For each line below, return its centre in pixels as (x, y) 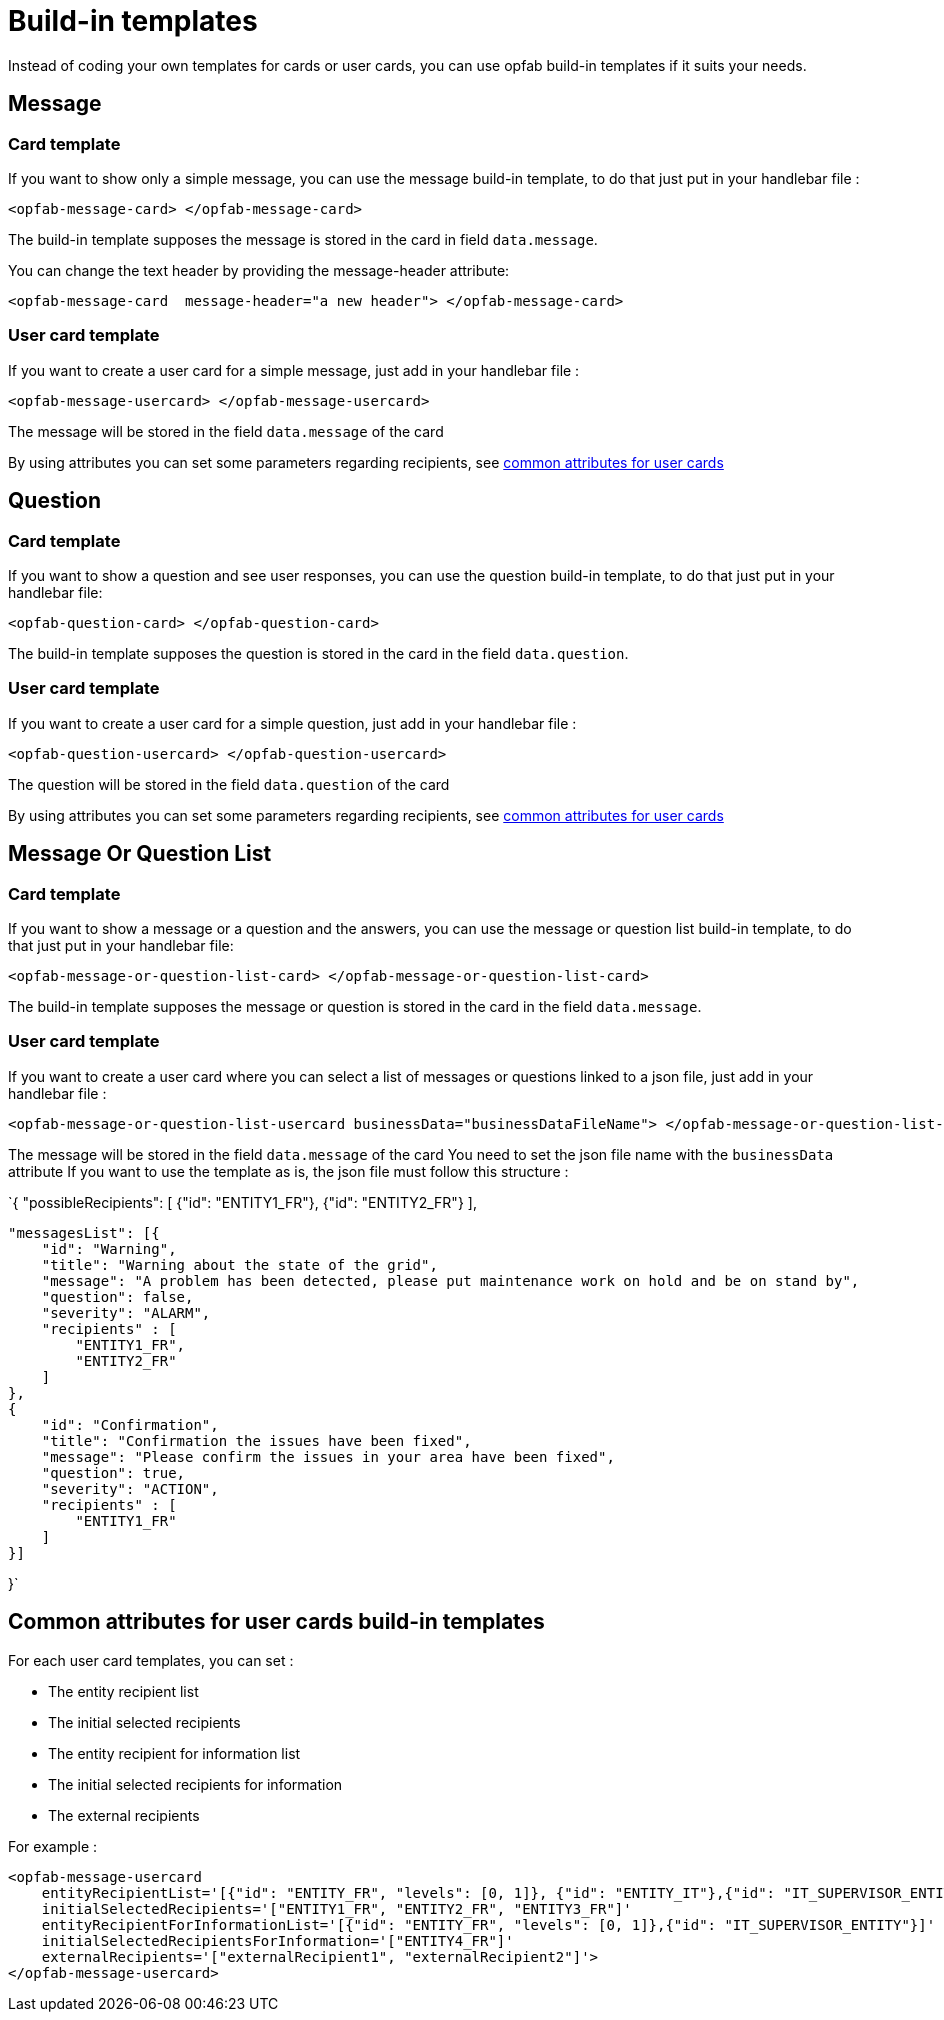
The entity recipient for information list (174, 1753)
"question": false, (117, 1296)
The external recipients (124, 1815)
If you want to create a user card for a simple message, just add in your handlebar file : (294, 370)
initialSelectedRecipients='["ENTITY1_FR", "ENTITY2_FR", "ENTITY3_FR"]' (336, 1908)
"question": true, (113, 1472)
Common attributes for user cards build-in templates (276, 1622)
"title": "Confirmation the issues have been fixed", (256, 1440)
